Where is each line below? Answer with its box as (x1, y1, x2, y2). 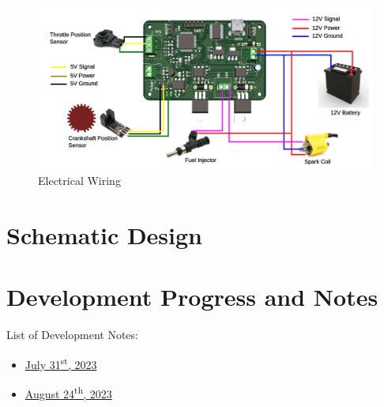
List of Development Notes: (6, 326, 138, 343)
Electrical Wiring (38, 172, 121, 189)
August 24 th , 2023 (24, 383, 112, 401)
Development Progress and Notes (6, 281, 378, 313)
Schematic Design (6, 218, 202, 251)
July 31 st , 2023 (24, 353, 97, 372)
